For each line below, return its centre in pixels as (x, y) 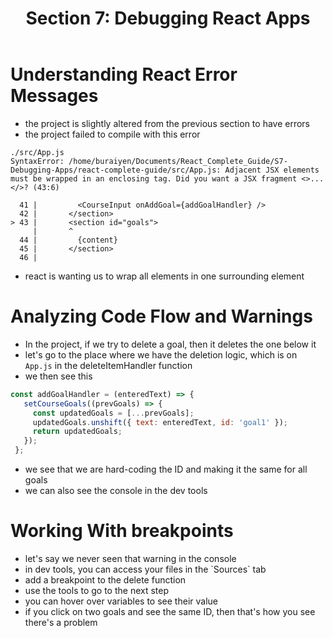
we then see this (58, 376)
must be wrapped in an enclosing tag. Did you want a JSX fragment (154, 178)
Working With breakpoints (122, 531)
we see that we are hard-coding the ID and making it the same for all (166, 469)
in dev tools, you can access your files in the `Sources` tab (145, 569)
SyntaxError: (37, 161)
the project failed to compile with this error (112, 134)
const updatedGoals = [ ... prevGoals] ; (113, 413)
